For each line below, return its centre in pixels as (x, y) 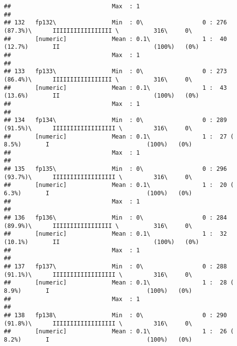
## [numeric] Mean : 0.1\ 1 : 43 (116, 88)
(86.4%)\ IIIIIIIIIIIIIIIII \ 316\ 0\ (98, 79)
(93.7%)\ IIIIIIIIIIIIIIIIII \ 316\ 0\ (98, 177)
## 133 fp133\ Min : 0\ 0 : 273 (116, 71)
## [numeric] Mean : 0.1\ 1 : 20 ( (119, 185)
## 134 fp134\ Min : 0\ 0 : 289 (116, 120)
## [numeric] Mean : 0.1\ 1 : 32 (116, 234)
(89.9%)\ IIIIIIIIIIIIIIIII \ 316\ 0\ (98, 226)
